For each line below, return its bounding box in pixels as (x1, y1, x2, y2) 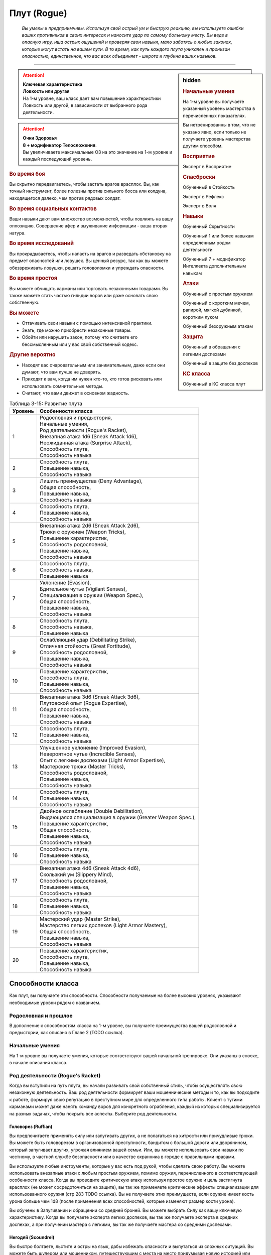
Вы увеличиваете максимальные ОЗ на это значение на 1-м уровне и (23, 149, 173, 155)
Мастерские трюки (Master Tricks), (39, 763, 125, 770)
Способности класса (9, 979, 79, 988)
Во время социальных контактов (9, 205, 97, 212)
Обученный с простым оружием (183, 291, 253, 297)
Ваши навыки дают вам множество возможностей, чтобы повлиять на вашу (9, 216, 173, 222)
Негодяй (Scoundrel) (9, 1234, 55, 1240)
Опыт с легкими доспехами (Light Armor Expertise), (39, 757, 166, 764)
